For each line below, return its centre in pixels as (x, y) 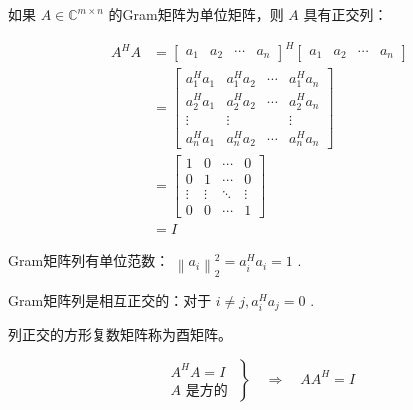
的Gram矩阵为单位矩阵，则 (196, 14)
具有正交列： (345, 14)
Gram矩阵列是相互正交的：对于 (110, 299)
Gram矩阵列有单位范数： (89, 260)
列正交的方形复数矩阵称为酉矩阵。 (120, 334)
